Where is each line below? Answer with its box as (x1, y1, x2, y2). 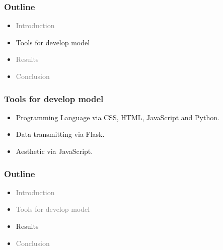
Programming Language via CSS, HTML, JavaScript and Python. (16, 112, 219, 122)
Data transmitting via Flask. (16, 129, 105, 139)
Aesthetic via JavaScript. (16, 146, 93, 156)
